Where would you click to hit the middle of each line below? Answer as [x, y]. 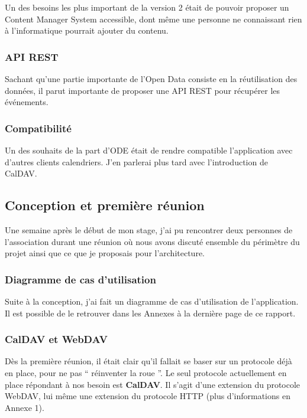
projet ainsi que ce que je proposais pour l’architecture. [105, 253]
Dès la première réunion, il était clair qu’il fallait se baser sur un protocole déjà [148, 361]
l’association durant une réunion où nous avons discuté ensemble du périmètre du [152, 241]
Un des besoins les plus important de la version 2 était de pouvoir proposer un [147, 7]
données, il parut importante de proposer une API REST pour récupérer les [143, 90]
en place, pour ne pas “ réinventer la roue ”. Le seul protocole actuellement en [146, 372]
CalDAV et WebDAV [56, 339]
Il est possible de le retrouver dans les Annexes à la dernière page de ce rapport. [150, 313]
